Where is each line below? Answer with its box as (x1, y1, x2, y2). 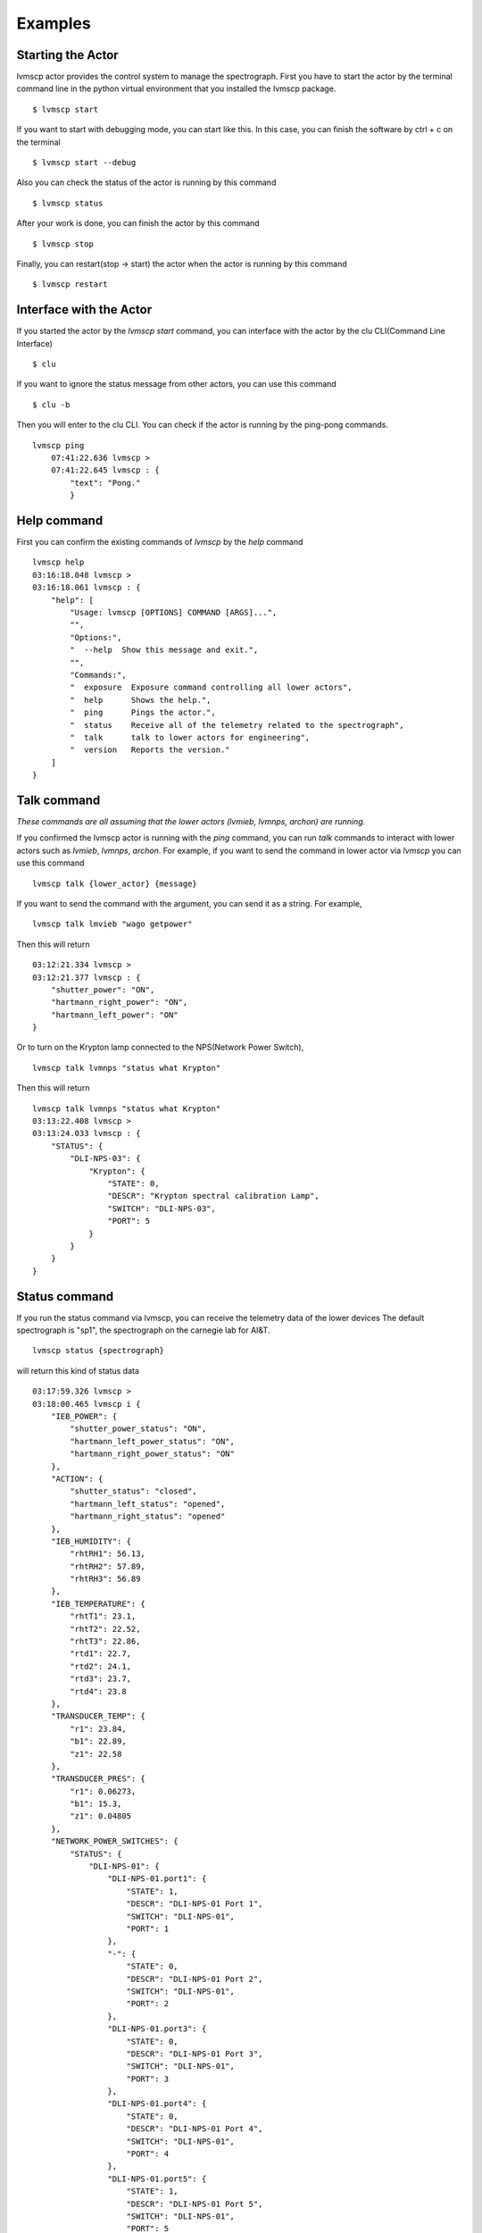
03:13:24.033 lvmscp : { (32, 1128, 141, 1139)
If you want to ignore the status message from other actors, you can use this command (16, 379, 337, 389)
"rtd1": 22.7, (70, 1649, 132, 1659)
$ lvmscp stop (32, 238, 94, 249)
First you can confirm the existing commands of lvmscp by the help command (16, 537, 303, 548)
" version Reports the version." (70, 745, 231, 755)
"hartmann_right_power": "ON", (50, 997, 188, 1008)
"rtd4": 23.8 (70, 1686, 127, 1696)
